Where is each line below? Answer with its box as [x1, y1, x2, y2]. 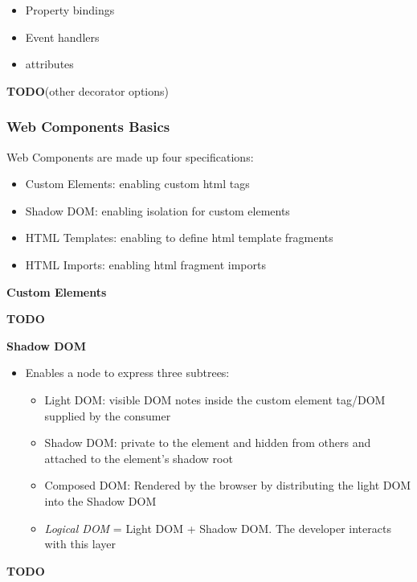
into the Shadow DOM [44, 492, 157, 509]
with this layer [44, 535, 116, 552]
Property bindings [25, 2, 115, 18]
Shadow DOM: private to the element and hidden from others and [44, 434, 371, 451]
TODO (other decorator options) [6, 82, 169, 99]
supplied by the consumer [44, 407, 171, 424]
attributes [25, 55, 74, 72]
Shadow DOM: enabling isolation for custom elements [25, 202, 290, 219]
